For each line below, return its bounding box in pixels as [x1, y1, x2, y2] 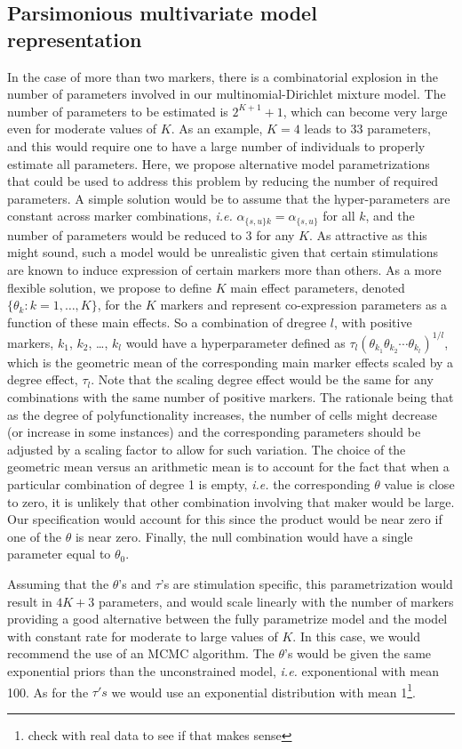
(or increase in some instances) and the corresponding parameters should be [7, 423, 421, 441]
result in [7, 592, 52, 610]
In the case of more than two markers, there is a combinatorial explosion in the [7, 67, 439, 85]
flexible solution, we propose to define [7, 278, 212, 296]
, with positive [334, 312, 412, 331]
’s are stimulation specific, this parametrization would [160, 574, 453, 592]
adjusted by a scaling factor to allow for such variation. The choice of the [7, 439, 406, 458]
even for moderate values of [7, 119, 157, 138]
